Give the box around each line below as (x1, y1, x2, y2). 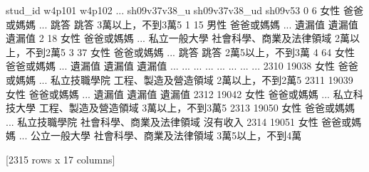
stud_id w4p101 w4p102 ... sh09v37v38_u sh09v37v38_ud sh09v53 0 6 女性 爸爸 (6, 3, 363, 17)
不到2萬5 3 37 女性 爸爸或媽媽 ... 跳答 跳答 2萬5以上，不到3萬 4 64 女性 (25, 44, 355, 59)
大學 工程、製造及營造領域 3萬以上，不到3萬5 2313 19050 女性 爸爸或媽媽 (15, 100, 355, 115)
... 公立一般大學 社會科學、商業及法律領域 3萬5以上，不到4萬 (19, 128, 302, 143)
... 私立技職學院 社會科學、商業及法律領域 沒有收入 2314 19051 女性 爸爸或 (6, 114, 352, 129)
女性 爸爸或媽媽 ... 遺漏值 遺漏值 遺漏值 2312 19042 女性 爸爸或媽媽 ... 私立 (6, 86, 353, 101)
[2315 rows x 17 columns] (6, 151, 115, 166)
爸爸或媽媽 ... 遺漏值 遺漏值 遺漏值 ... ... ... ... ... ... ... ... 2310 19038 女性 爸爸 (6, 58, 358, 73)
